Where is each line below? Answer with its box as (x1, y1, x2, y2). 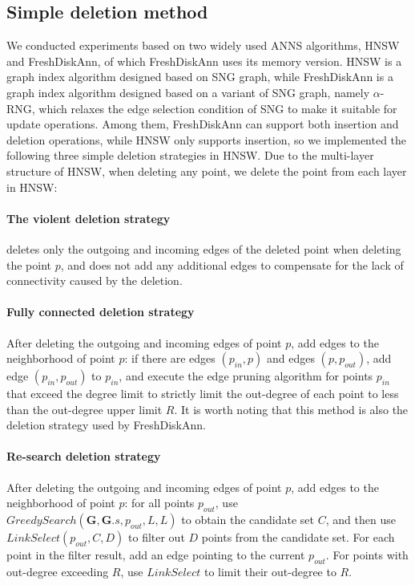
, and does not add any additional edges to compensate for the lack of (60, 256, 404, 273)
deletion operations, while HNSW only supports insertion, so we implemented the (6, 131, 407, 148)
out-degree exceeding (6, 563, 109, 579)
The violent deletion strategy (6, 209, 171, 226)
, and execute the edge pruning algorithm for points (119, 368, 373, 384)
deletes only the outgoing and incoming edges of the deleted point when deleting (6, 240, 401, 257)
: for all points (124, 494, 195, 511)
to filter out (128, 529, 185, 546)
